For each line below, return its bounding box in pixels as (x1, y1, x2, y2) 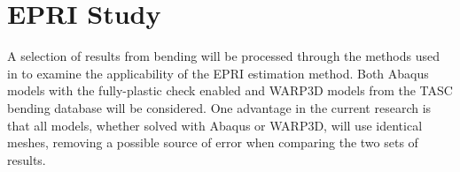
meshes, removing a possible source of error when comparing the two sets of (7, 133, 418, 152)
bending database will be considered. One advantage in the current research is (7, 98, 432, 116)
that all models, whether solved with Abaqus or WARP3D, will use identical (7, 116, 423, 134)
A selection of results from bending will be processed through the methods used (7, 47, 440, 65)
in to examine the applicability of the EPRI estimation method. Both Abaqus (7, 64, 429, 82)
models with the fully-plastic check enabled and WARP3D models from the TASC (7, 81, 453, 100)
